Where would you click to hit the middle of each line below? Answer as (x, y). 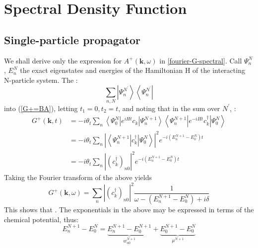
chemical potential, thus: (41, 219)
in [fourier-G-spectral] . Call (201, 60)
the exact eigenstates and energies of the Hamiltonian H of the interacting (132, 70)
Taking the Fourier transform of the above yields (78, 177)
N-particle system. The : (41, 80)
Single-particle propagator (72, 39)
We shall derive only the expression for (63, 60)
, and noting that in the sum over (169, 108)
